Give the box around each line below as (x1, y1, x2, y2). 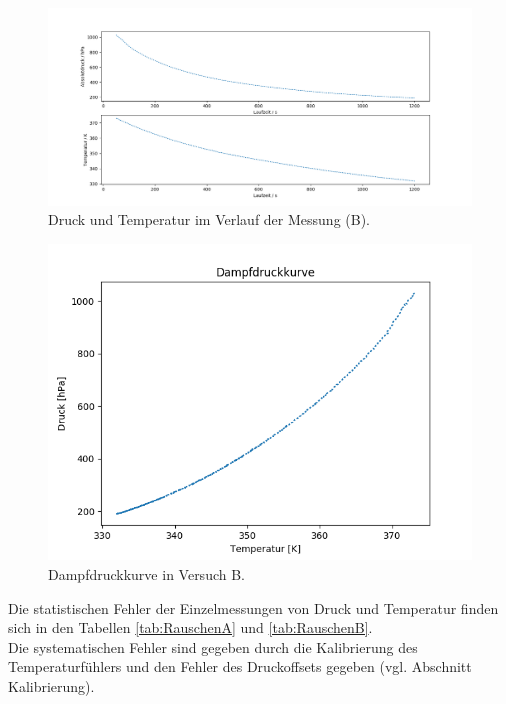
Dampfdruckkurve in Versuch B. (48, 563, 245, 584)
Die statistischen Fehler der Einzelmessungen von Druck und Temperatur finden (8, 597, 499, 618)
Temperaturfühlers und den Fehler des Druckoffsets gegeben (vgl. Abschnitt (8, 656, 472, 677)
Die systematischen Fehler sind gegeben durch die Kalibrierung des (8, 636, 418, 657)
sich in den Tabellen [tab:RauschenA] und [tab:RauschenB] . (8, 617, 373, 638)
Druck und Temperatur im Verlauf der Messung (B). (48, 209, 370, 230)
